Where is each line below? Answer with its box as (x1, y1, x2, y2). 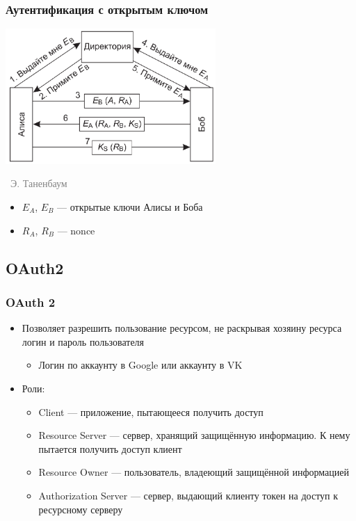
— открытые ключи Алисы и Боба (57, 200, 203, 214)
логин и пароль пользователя (22, 334, 145, 348)
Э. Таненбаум (10, 176, 67, 191)
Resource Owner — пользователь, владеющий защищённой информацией (38, 465, 349, 479)
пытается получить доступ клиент (38, 441, 182, 456)
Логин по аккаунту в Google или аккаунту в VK (38, 358, 243, 372)
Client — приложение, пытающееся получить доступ (38, 404, 264, 419)
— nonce (57, 223, 95, 237)
